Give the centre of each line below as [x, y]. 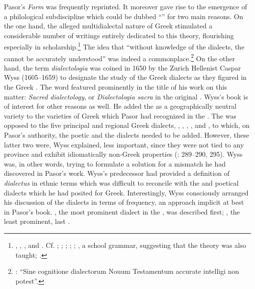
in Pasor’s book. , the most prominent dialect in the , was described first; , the [122, 211]
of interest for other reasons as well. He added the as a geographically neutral [120, 106]
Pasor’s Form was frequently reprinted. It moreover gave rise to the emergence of [126, 6]
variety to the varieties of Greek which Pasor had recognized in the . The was [120, 115]
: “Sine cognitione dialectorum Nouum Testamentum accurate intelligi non [127, 271]
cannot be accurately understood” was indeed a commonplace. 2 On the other [120, 57]
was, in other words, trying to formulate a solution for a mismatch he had [115, 163]
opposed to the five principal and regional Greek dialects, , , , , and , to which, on [127, 125]
